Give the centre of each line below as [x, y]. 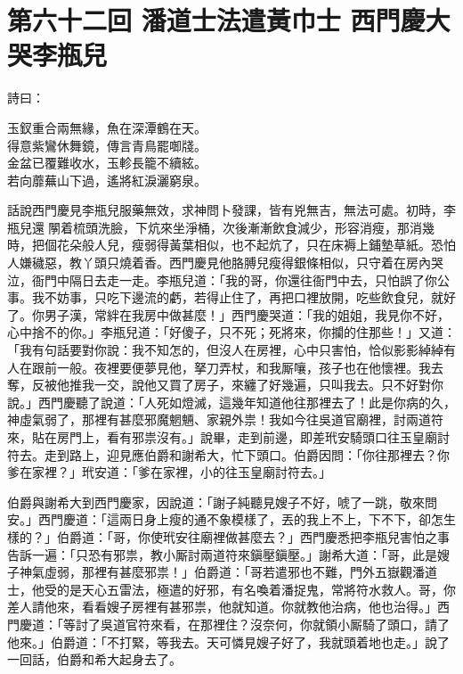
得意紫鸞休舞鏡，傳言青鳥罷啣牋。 [107, 145]
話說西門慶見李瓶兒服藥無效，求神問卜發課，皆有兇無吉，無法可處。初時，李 [231, 210]
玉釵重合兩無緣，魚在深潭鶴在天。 [107, 127]
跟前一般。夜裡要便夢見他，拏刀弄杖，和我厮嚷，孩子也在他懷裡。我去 [237, 367]
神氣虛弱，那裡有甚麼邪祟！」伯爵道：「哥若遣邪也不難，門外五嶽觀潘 [222, 572]
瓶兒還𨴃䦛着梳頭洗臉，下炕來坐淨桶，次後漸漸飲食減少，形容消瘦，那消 [215, 227]
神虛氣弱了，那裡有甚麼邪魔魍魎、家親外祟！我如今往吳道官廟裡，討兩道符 [225, 419]
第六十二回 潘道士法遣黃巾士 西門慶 [216, 20]
